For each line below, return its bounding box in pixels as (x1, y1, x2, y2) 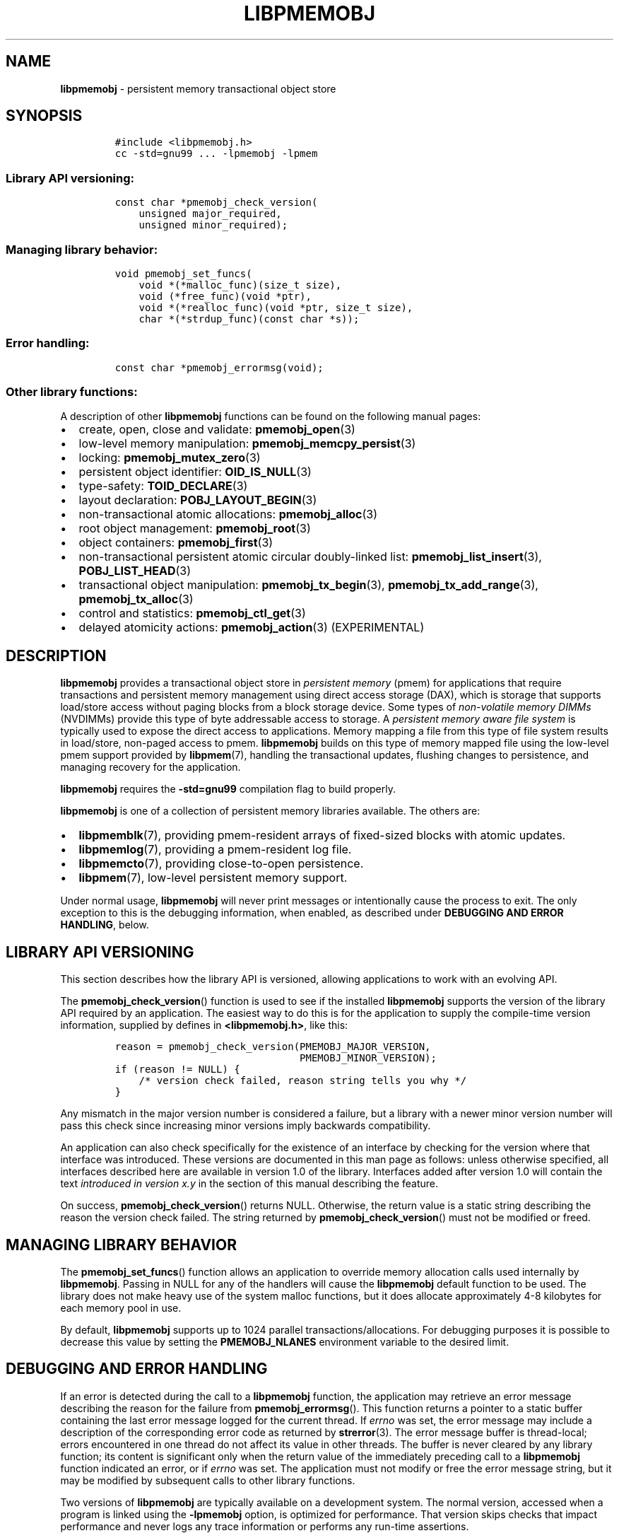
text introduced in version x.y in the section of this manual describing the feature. (60, 1177, 438, 1190)
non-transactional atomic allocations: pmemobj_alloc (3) (78, 507, 378, 522)
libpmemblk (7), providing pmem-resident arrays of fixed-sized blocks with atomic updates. (78, 828, 566, 843)
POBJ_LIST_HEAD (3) (78, 564, 191, 578)
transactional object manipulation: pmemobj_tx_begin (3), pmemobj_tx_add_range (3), (78, 578, 538, 593)
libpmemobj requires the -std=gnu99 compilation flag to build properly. (60, 783, 396, 796)
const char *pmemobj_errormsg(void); (114, 361, 324, 373)
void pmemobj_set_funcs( (114, 267, 252, 279)
